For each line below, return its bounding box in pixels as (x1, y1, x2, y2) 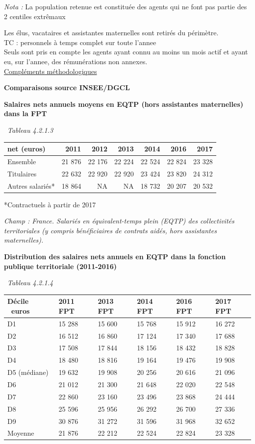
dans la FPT (4, 108, 47, 119)
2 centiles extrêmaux (4, 11, 66, 21)
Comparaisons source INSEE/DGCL (4, 82, 130, 93)
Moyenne (7, 428, 34, 438)
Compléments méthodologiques (4, 66, 97, 76)
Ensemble (7, 156, 36, 166)
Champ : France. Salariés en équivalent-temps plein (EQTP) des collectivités (4, 216, 234, 226)
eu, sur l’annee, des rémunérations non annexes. (4, 56, 148, 66)
